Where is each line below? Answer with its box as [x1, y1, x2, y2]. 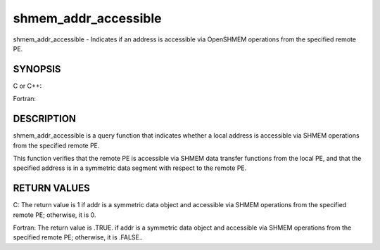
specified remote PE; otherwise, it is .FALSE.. [13, 233, 144, 242]
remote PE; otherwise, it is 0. [13, 211, 96, 219]
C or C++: [13, 81, 42, 90]
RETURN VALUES [13, 183, 91, 195]
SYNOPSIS [13, 63, 61, 75]
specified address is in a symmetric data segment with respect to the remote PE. [13, 164, 247, 172]
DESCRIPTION [13, 113, 77, 125]
